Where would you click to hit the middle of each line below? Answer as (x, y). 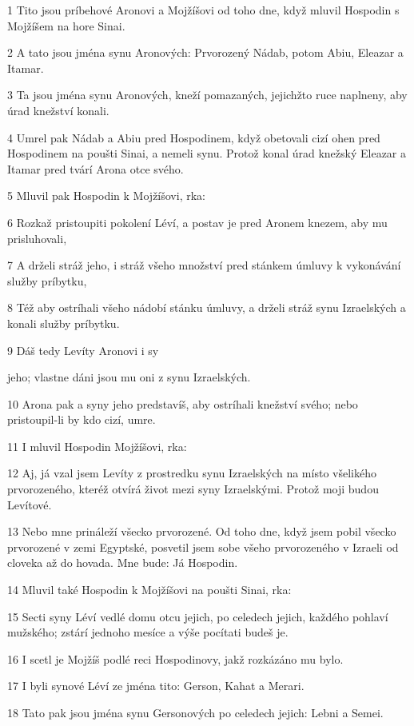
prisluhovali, (37, 238)
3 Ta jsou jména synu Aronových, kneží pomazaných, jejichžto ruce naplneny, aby (207, 95)
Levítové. (30, 504)
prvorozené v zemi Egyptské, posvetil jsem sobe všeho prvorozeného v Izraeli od (203, 546)
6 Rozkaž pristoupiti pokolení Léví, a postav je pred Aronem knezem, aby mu (197, 222)
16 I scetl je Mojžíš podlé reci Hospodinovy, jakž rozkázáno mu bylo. (175, 658)
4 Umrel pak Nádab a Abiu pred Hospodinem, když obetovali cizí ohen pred (194, 137)
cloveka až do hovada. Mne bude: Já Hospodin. (123, 562)
